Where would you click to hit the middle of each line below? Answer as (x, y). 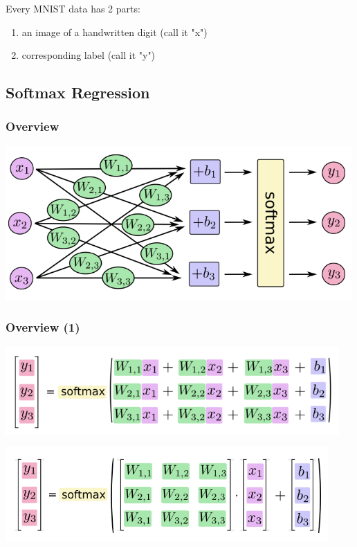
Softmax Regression (78, 92)
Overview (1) (43, 327)
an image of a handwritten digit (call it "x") (115, 32)
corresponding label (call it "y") (89, 55)
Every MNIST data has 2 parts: (73, 8)
